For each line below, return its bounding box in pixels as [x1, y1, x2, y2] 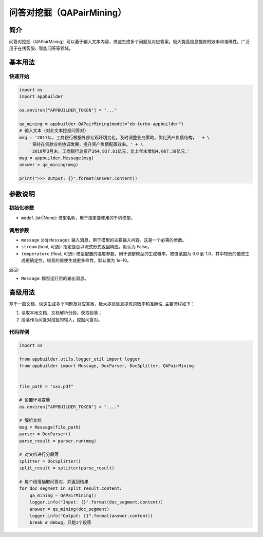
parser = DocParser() [19, 431, 71, 437]
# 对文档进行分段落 [19, 452, 59, 457]
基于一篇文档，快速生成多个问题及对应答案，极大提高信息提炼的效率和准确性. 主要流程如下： [9, 301, 195, 307]
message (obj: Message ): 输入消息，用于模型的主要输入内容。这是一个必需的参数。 [21, 237, 187, 243]
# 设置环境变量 [19, 397, 51, 403]
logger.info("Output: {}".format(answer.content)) [29, 513, 153, 518]
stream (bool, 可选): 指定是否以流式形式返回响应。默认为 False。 [21, 244, 152, 250]
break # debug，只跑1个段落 [29, 520, 92, 525]
